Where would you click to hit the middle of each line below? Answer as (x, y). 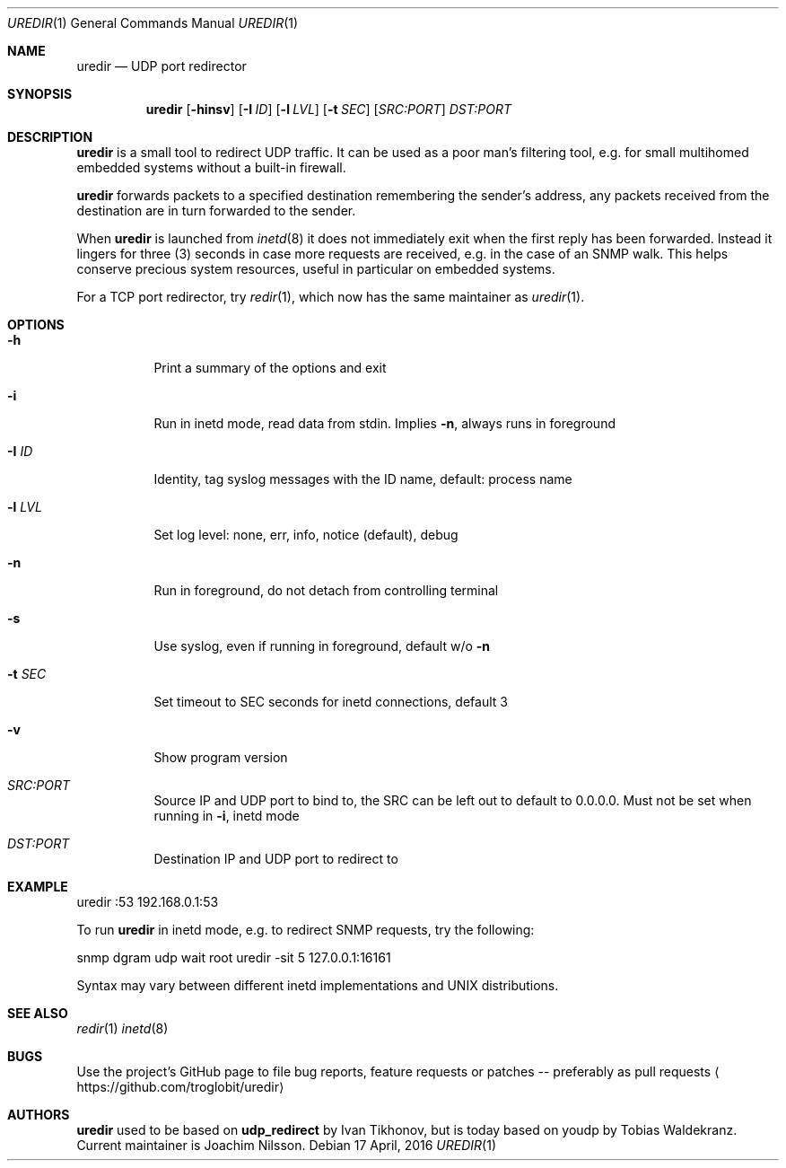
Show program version (221, 757)
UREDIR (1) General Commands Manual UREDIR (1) (153, 23)
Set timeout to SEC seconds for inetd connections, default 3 (331, 702)
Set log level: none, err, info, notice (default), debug (306, 535)
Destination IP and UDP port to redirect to (276, 859)
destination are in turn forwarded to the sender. (216, 211)
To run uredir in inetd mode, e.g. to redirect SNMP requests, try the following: (306, 930)
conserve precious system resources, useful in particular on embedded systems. (316, 269)
